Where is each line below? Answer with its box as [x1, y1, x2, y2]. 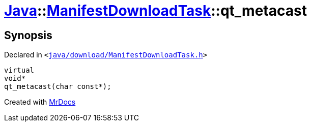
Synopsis [4, 28, 52, 42]
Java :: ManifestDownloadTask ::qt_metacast [4, 2, 307, 19]
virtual [4, 66, 35, 75]
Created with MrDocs [4, 98, 76, 107]
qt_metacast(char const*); [4, 82, 111, 91]
